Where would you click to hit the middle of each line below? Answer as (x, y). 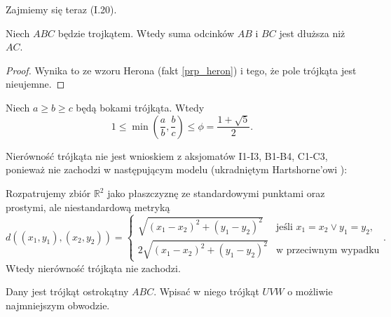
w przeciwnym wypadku (328, 251)
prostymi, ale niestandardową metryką (88, 207)
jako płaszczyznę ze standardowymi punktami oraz (216, 193)
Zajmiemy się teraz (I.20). (61, 9)
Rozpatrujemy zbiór (48, 193)
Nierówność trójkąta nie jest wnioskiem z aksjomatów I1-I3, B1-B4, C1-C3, (167, 155)
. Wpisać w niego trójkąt (206, 291)
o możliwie (310, 291)
